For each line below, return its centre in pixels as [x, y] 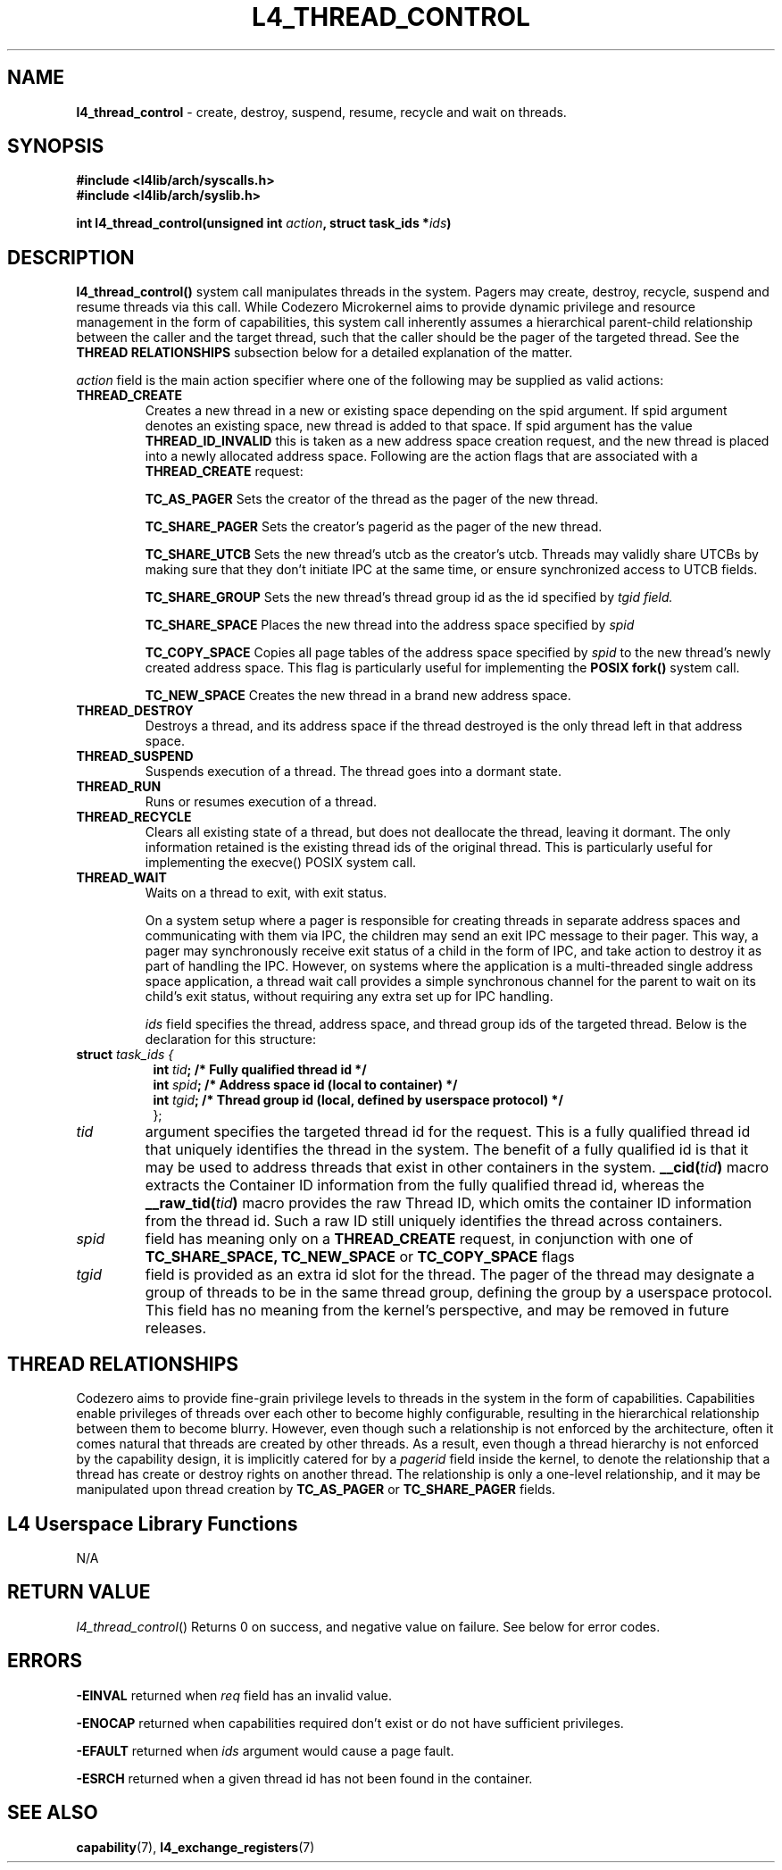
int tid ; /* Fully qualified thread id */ [260, 1070]
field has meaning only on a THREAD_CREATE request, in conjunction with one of [419, 1239]
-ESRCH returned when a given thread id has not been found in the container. [304, 1778]
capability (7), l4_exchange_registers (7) [195, 1847]
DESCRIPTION [71, 257]
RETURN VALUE [79, 1592]
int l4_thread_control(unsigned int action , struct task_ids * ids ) [264, 223]
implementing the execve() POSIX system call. [281, 863]
